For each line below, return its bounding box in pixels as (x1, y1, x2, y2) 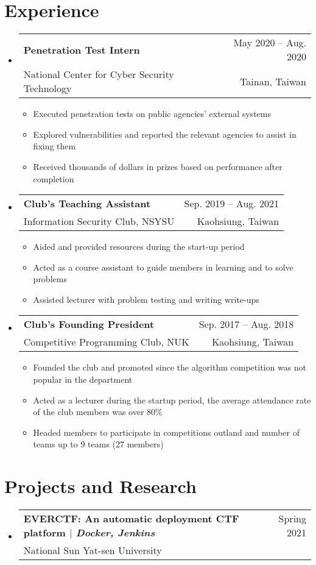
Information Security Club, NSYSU (23, 214, 175, 229)
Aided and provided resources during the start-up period (33, 240, 245, 253)
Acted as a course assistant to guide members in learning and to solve (33, 260, 293, 273)
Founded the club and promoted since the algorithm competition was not (33, 361, 307, 374)
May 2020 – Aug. (233, 35, 306, 50)
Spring (278, 511, 306, 526)
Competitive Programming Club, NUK (23, 335, 189, 349)
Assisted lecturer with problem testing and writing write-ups (33, 293, 259, 305)
